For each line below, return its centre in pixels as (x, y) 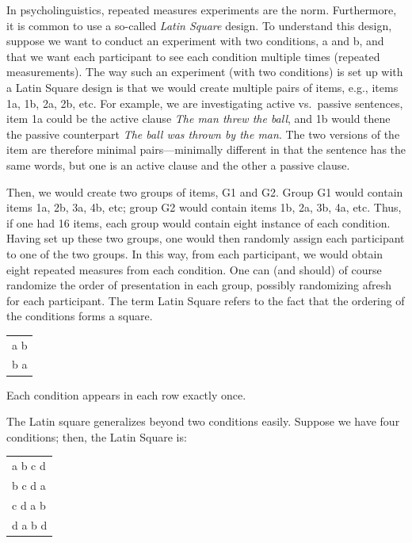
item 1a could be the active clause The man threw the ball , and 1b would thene (198, 119)
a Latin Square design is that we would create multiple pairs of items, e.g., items (202, 87)
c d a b (29, 505)
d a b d (30, 524)
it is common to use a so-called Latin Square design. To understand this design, (199, 25)
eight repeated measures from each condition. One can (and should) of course (194, 269)
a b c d (29, 466)
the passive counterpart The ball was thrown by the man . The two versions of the (203, 134)
